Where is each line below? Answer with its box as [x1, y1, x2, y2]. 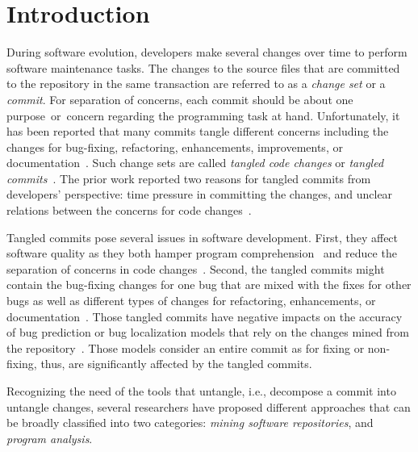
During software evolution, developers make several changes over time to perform [6, 44, 408, 61]
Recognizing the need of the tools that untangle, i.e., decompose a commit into [6, 383, 396, 399]
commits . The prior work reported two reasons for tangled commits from [6, 169, 371, 186]
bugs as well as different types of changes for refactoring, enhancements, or [6, 292, 376, 309]
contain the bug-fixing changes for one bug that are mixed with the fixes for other [6, 276, 412, 293]
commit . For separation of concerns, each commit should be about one [6, 90, 353, 107]
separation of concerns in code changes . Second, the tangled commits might [6, 260, 385, 277]
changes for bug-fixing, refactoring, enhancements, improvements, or [6, 138, 343, 155]
